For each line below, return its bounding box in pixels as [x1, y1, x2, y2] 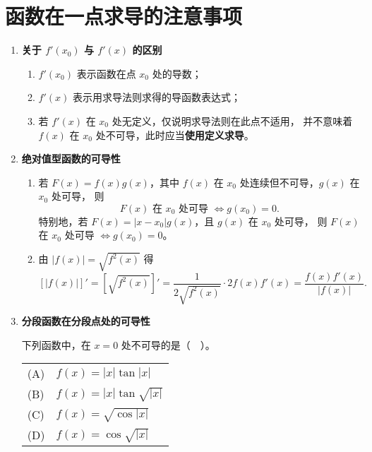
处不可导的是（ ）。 [121, 337, 215, 352]
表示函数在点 [76, 66, 136, 81]
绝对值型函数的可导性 [21, 151, 121, 166]
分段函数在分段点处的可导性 [21, 314, 150, 328]
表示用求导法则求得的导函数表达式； [72, 90, 241, 105]
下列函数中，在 [21, 337, 91, 352]
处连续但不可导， [239, 174, 319, 189]
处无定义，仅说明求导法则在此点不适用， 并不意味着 [112, 113, 353, 128]
